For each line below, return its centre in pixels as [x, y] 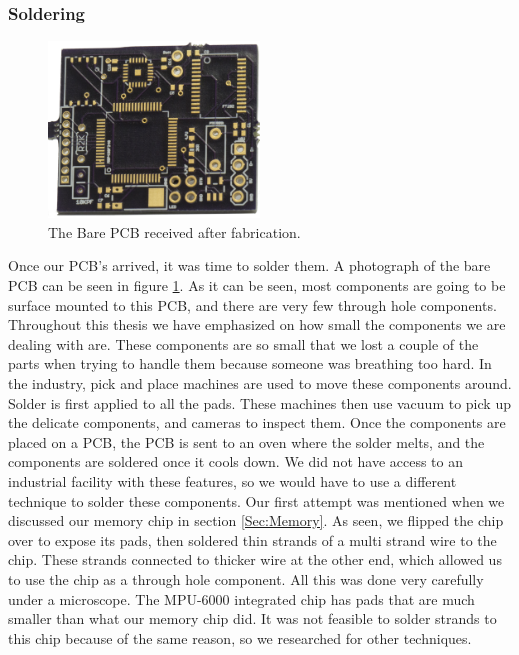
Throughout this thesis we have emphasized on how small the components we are [257, 324]
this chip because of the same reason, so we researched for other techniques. [240, 637]
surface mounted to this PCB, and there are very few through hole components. [252, 304]
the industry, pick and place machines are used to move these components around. [260, 382]
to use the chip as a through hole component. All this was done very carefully [246, 578]
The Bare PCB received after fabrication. [174, 231]
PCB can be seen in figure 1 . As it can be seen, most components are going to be [257, 285]
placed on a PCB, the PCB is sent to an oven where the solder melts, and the [246, 441]
